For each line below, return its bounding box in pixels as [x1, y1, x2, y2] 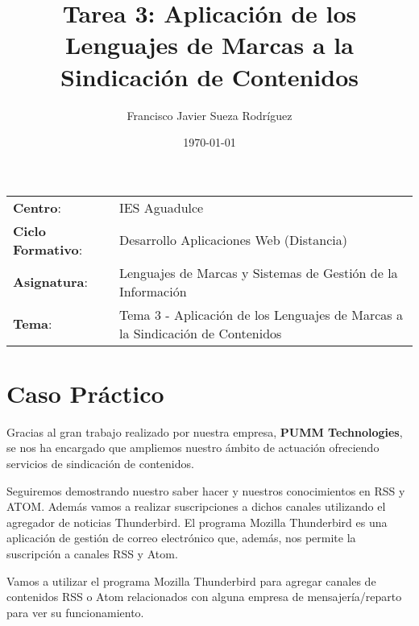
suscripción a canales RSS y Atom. [6, 545, 178, 562]
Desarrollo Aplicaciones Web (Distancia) [118, 230, 347, 250]
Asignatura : [13, 272, 88, 292]
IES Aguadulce [118, 197, 204, 217]
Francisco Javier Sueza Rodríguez [127, 106, 292, 123]
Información [118, 281, 187, 301]
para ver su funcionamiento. [6, 603, 144, 620]
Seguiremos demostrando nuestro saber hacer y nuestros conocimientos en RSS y [6, 482, 405, 499]
